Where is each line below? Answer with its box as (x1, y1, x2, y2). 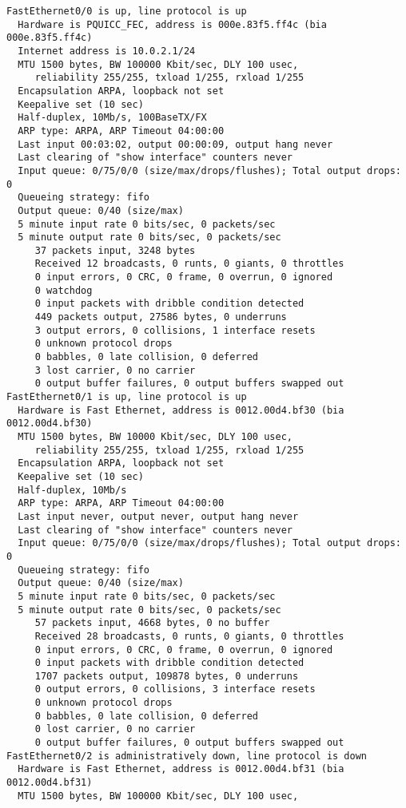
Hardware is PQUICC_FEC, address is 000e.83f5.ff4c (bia (18, 18, 327, 30)
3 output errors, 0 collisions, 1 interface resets (34, 324, 316, 336)
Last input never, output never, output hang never (18, 510, 299, 522)
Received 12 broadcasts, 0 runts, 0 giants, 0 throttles (34, 258, 344, 270)
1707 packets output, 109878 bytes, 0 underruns (34, 670, 299, 682)
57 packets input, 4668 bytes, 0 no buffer (34, 617, 270, 629)
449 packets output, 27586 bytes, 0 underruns (34, 311, 287, 323)
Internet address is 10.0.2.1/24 (18, 45, 196, 57)
